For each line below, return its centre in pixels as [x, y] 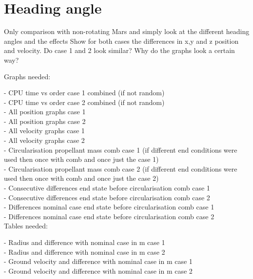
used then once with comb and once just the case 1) [81, 159]
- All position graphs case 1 [45, 112]
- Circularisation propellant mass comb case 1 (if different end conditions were [121, 149]
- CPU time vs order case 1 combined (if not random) [84, 93]
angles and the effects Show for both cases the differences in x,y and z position [121, 41]
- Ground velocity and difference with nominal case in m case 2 [98, 270]
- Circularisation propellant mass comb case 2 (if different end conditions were [121, 168]
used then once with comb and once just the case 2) [81, 178]
